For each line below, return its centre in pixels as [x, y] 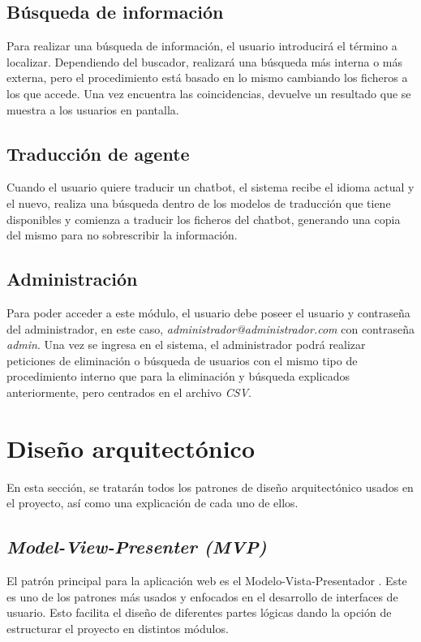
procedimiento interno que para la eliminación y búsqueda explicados [178, 376]
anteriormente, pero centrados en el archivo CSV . [129, 392]
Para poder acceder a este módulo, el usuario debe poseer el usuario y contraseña [208, 312]
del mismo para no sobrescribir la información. [122, 235]
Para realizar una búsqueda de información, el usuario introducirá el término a [202, 46]
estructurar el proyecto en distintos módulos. [118, 628]
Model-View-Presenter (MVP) [137, 547]
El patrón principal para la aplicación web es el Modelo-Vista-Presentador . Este [207, 581]
